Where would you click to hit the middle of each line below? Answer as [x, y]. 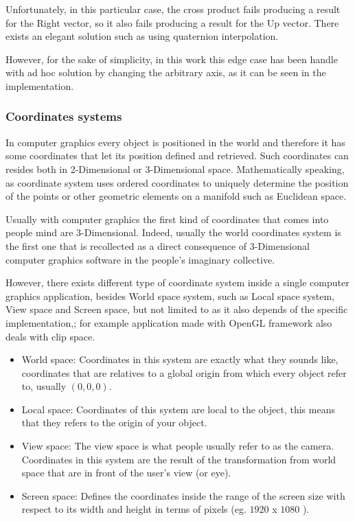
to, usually [44, 386]
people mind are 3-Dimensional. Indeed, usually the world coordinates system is [173, 232]
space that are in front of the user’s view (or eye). [126, 473]
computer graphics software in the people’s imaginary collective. [140, 259]
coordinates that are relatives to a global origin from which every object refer [184, 372]
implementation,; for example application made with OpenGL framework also [169, 322]
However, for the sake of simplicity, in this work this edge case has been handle [172, 59]
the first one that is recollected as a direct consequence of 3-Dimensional [158, 245]
